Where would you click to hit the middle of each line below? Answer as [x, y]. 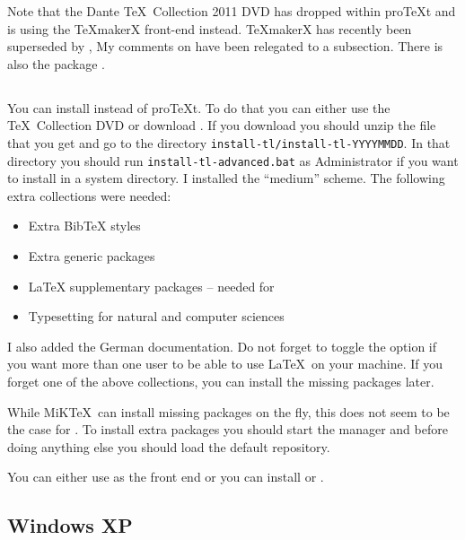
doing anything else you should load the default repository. [169, 446]
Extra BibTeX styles [84, 226]
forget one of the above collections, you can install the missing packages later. [221, 382]
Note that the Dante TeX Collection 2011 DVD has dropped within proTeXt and [232, 11]
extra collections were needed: [89, 195]
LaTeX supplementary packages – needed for [151, 286]
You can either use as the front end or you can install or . [166, 477]
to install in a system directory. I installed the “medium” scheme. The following [226, 178]
